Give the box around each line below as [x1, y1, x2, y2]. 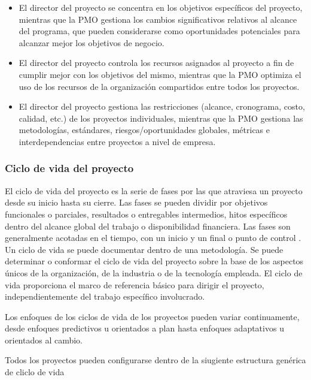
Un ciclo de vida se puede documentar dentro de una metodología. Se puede [5, 243, 283, 255]
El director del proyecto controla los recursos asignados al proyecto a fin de [19, 56, 294, 69]
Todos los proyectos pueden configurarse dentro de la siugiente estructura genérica [5, 354, 306, 366]
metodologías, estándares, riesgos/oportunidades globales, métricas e [19, 123, 270, 136]
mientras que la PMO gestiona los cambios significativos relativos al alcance [19, 13, 297, 25]
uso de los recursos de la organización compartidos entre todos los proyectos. [19, 80, 300, 92]
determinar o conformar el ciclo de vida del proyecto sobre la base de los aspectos [5, 255, 304, 267]
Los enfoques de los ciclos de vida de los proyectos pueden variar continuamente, [5, 310, 300, 322]
